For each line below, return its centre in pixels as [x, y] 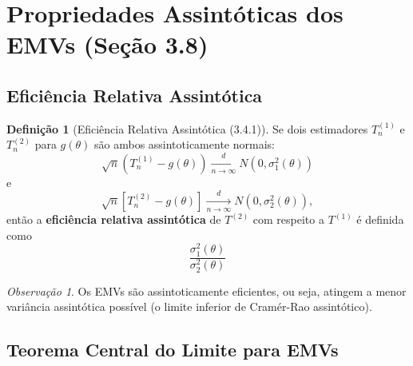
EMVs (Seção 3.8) [107, 44]
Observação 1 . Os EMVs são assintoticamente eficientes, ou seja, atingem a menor [206, 290]
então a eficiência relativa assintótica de [114, 219]
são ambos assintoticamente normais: [185, 144]
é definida [380, 219]
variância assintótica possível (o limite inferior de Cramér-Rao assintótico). [189, 306]
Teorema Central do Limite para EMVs [173, 350]
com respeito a [288, 219]
